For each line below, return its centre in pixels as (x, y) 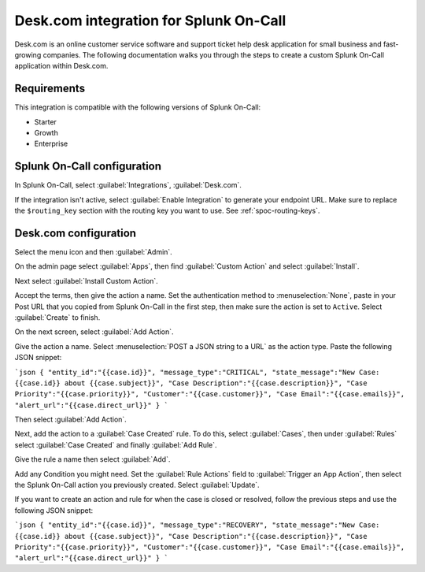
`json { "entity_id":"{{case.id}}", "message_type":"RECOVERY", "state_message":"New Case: (197, 525)
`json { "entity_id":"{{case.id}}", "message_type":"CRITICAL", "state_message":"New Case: (197, 372)
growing (28, 54)
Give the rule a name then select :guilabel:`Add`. (92, 459)
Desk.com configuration (76, 233)
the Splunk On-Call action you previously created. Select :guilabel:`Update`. (137, 485)
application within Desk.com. (61, 66)
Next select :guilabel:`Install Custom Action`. (87, 280)
